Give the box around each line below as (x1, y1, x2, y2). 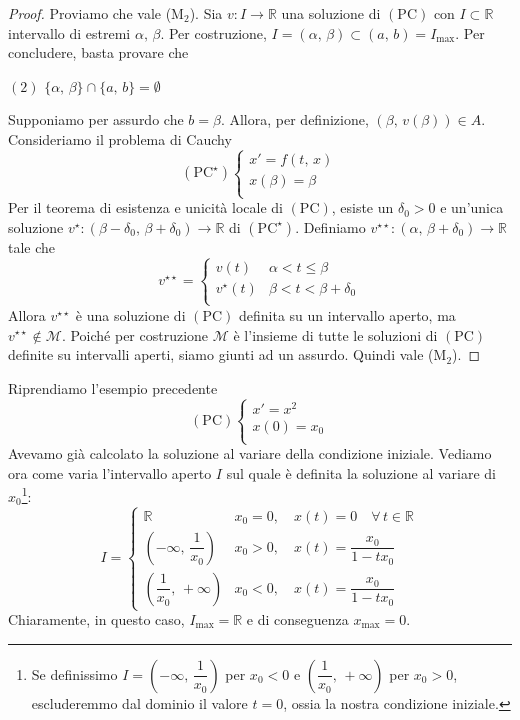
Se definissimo (31, 663, 118, 684)
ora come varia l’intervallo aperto (8, 462, 212, 483)
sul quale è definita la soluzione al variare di (226, 462, 497, 483)
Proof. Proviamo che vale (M (8, 3, 184, 23)
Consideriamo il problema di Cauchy (8, 128, 232, 149)
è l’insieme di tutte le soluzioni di (233, 324, 438, 345)
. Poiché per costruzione (61, 324, 209, 345)
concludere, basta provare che (8, 42, 189, 63)
